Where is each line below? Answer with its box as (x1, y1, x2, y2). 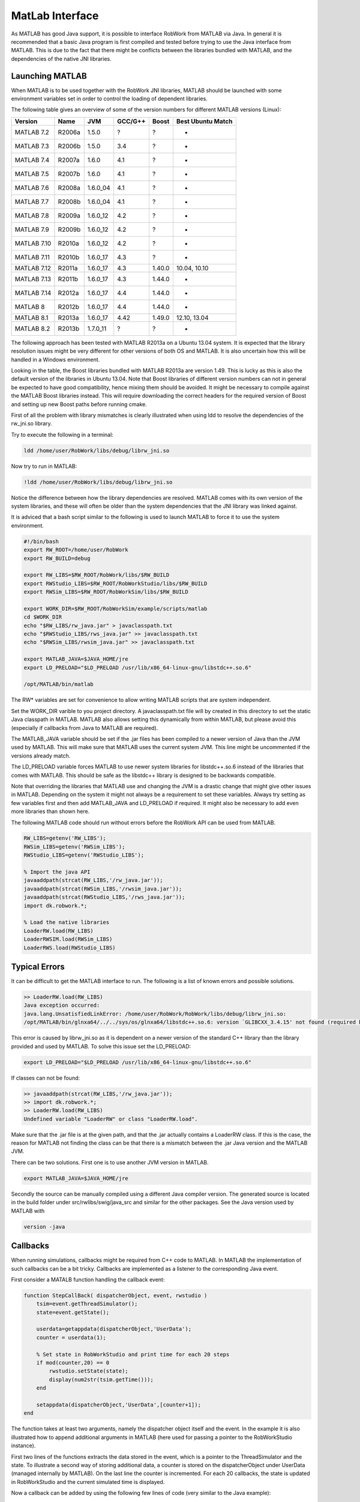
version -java (23, 1223, 65, 1230)
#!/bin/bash (23, 538, 59, 545)
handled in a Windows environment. (11, 356, 100, 363)
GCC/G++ (117, 117, 146, 126)
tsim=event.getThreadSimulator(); (36, 1301, 138, 1307)
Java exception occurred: (23, 1002, 100, 1009)
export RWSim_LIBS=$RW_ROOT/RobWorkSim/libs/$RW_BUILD (23, 589, 188, 595)
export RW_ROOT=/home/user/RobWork (23, 547, 128, 553)
